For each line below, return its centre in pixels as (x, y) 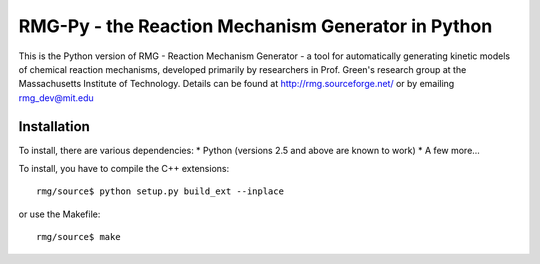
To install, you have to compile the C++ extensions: (124, 169)
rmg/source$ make (78, 237)
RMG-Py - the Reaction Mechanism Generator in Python (255, 26)
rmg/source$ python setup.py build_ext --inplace (160, 191)
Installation (54, 126)
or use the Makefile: (59, 214)
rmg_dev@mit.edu (56, 97)
